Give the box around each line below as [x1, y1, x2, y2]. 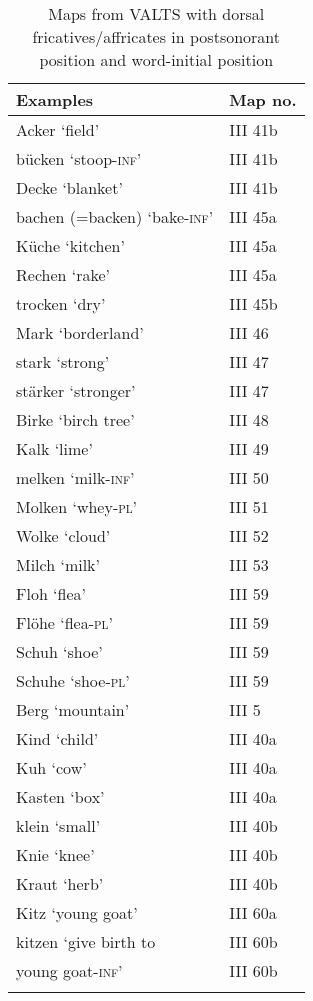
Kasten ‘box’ [16, 785, 105, 808]
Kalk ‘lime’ [16, 437, 93, 460]
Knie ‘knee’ [16, 843, 95, 866]
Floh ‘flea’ [16, 582, 87, 605]
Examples [16, 88, 94, 111]
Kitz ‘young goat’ [16, 901, 138, 924]
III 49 [229, 437, 269, 460]
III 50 [229, 466, 269, 489]
